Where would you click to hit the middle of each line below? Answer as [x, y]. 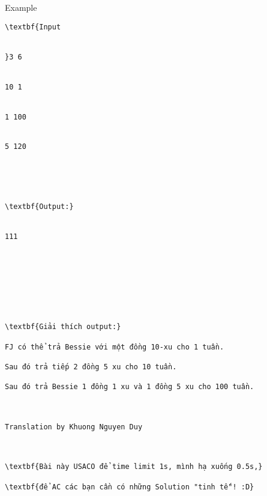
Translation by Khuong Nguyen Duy [74, 427]
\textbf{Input [33, 27]
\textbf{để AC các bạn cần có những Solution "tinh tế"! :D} [130, 487]
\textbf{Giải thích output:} [63, 327]
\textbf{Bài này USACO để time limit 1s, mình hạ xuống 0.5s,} [134, 467]
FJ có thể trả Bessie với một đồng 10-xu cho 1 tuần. [115, 347]
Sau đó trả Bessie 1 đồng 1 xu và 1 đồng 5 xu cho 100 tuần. [130, 387]
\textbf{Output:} [39, 207]
